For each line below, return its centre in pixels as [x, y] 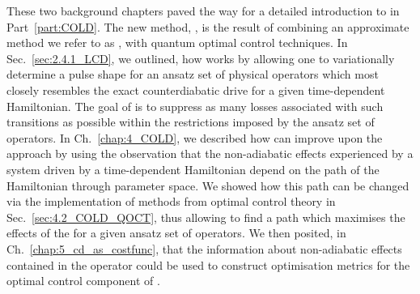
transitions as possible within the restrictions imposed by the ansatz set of [191, 122]
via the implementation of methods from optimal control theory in [171, 201]
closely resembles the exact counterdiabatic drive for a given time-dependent [196, 89]
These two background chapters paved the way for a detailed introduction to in [203, 11]
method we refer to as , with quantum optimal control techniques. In [177, 43]
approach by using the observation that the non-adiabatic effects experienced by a [210, 153]
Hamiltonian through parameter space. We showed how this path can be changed [208, 185]
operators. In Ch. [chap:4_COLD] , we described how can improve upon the [195, 137]
